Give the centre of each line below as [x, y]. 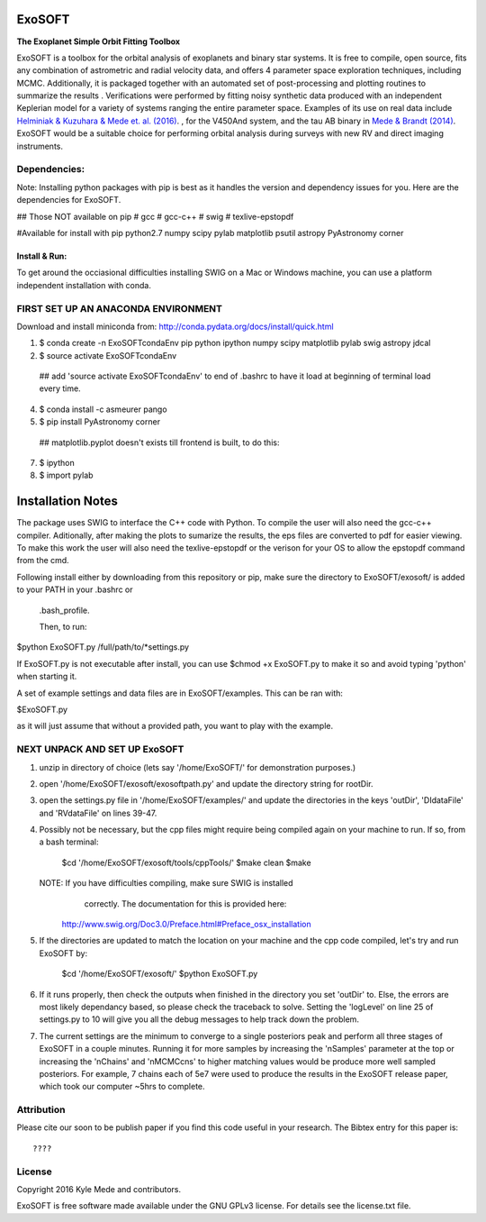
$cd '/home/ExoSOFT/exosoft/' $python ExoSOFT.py [160, 974]
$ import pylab [66, 475]
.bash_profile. [64, 610]
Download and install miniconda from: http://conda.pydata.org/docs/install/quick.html [175, 326]
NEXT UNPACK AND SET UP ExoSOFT [100, 750]
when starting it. [47, 677]
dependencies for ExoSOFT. [69, 200]
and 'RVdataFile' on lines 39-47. [98, 813]
